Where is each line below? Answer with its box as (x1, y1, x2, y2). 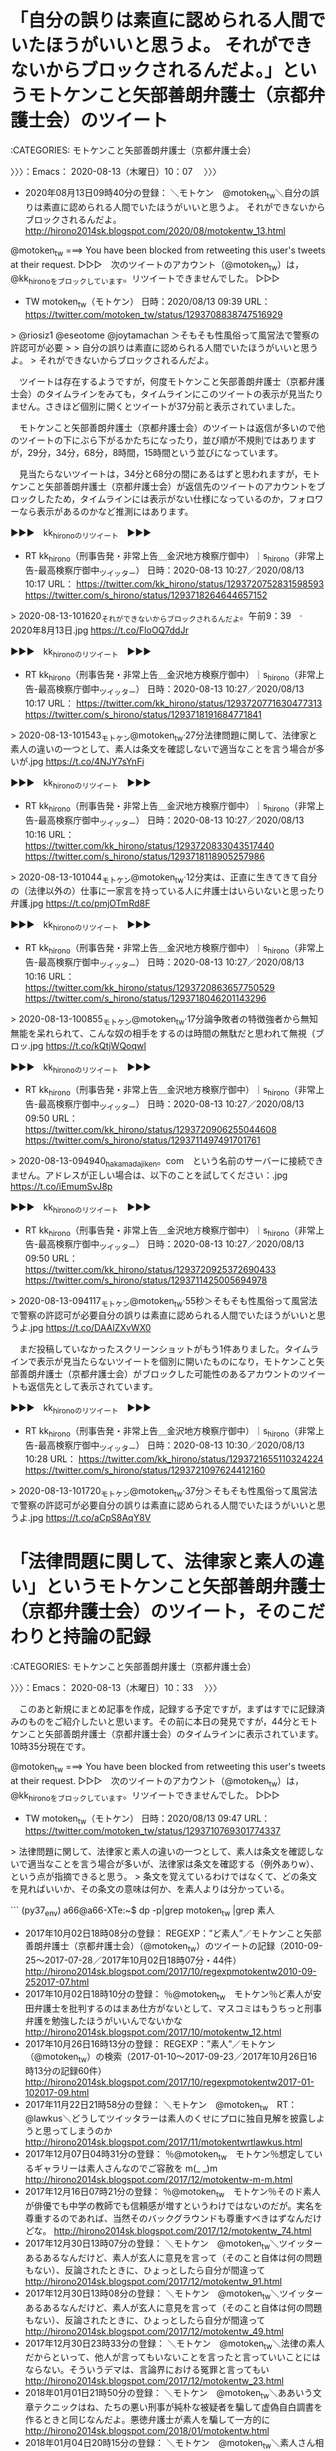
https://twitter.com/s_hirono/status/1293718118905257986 (24, 850, 265, 862)
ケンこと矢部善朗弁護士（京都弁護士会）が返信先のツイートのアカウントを (10, 480, 317, 492)
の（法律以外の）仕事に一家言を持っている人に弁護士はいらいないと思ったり (10, 885, 326, 897)
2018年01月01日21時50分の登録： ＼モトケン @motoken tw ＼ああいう (24, 2387, 313, 2401)
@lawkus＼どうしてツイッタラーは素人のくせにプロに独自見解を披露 (24, 2112, 308, 2125)
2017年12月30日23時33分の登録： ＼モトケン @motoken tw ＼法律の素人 (24, 2337, 325, 2351)
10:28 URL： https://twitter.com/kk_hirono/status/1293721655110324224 (24, 1453, 324, 1465)
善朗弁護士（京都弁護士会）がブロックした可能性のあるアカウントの (18, 1368, 300, 1380)
